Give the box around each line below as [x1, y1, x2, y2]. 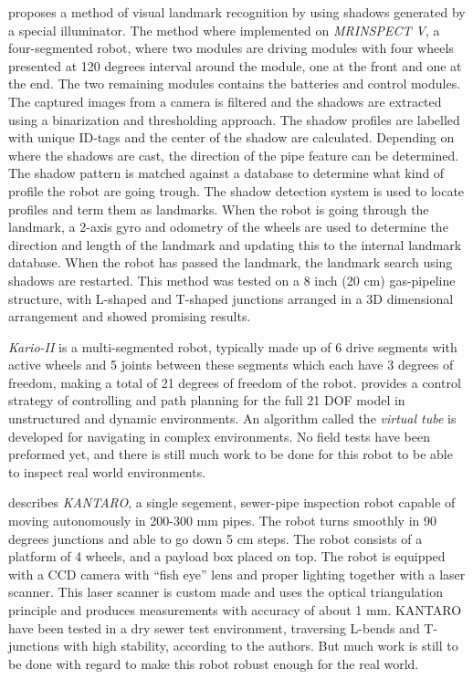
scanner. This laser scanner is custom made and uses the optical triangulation [8, 582, 443, 601]
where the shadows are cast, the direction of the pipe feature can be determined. [8, 145, 459, 164]
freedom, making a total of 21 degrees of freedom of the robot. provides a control [8, 372, 461, 392]
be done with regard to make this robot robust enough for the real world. [8, 653, 419, 673]
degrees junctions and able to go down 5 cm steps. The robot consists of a [8, 528, 423, 548]
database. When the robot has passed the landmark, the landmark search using [8, 253, 453, 272]
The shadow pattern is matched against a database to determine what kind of [8, 163, 445, 183]
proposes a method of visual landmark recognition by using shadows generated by [8, 3, 466, 21]
